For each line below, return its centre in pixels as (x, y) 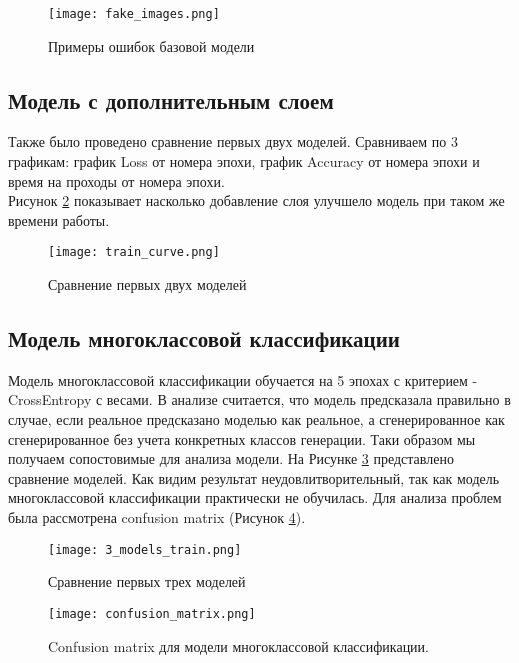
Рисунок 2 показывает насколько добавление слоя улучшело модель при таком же (256, 200)
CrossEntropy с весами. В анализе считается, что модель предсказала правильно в (259, 399)
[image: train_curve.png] (134, 252)
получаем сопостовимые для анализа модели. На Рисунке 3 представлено (231, 458)
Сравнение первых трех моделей (147, 581)
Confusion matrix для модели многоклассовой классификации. (239, 645)
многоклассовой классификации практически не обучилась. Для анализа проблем (255, 497)
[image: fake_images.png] (134, 14)
